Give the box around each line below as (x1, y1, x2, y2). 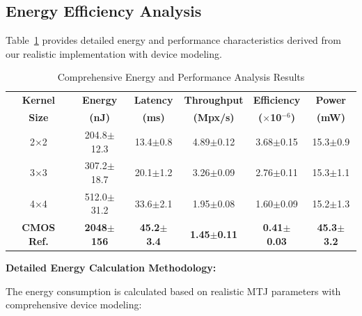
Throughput (184, 93, 244, 107)
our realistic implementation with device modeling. (6, 46, 222, 61)
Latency (134, 93, 173, 107)
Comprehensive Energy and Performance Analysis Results (57, 70, 305, 84)
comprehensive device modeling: (6, 297, 142, 312)
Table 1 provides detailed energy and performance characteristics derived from (6, 33, 341, 47)
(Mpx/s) (193, 110, 235, 125)
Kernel (22, 93, 56, 107)
